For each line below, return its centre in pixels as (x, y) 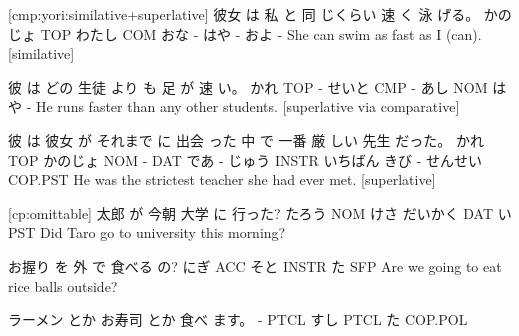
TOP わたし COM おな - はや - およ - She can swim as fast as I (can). (261, 33)
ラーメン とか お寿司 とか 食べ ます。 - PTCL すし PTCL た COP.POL (238, 319)
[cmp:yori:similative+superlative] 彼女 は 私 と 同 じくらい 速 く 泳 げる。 (244, 14)
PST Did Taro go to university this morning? (147, 232)
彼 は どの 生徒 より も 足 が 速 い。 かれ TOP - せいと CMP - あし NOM (248, 86)
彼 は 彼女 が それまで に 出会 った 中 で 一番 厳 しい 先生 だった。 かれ (246, 139)
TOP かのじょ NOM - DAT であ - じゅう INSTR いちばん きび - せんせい (245, 159)
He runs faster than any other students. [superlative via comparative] (247, 106)
